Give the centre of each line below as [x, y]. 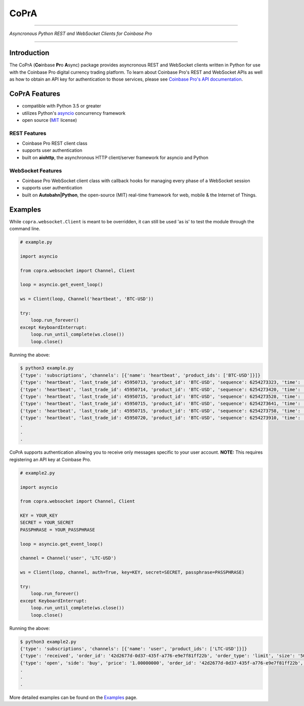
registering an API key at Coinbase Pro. [50, 459]
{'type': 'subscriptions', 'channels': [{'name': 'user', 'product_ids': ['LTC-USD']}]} [134, 649]
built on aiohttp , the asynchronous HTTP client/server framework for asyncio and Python [115, 157]
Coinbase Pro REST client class [55, 143]
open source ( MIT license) [49, 120]
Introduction [29, 53]
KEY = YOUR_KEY [39, 516]
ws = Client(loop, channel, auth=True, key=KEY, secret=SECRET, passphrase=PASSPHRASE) [132, 573]
